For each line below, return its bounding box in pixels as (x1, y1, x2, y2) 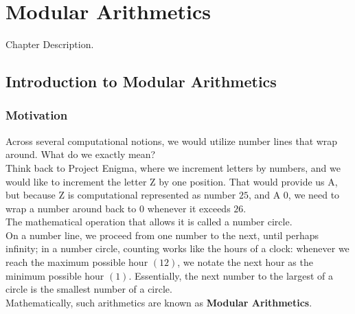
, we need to (288, 188, 340, 202)
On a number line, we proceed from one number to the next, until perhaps (5, 227, 319, 242)
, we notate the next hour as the (177, 255, 313, 269)
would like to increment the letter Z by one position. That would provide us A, (5, 174, 338, 188)
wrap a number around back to (5, 201, 137, 215)
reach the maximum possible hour (5, 255, 148, 269)
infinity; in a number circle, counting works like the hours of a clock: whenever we (5, 241, 350, 256)
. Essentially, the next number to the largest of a (128, 268, 334, 282)
